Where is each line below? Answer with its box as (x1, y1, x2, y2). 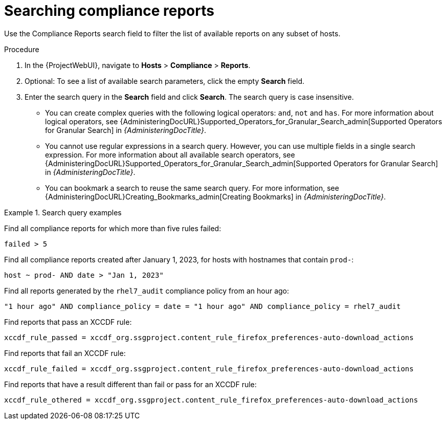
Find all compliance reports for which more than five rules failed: (4, 224, 221, 233)
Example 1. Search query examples (4, 208, 122, 217)
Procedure (4, 44, 39, 54)
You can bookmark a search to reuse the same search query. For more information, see (45, 183, 339, 192)
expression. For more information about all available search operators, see (45, 150, 295, 159)
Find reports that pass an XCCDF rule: (4, 317, 132, 326)
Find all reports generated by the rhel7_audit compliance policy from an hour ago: (4, 286, 289, 295)
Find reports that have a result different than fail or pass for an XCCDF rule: (4, 380, 257, 389)
